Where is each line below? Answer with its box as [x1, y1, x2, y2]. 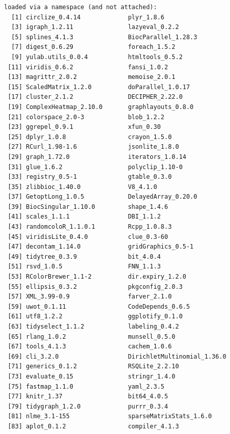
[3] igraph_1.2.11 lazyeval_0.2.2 [11, 23, 179, 31]
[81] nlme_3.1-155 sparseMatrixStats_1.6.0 [8, 413, 212, 420]
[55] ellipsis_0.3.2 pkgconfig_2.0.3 [8, 283, 183, 290]
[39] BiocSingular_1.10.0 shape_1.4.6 [8, 203, 168, 210]
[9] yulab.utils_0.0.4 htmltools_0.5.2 [11, 53, 183, 61]
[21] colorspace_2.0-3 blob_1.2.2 [8, 113, 164, 121]
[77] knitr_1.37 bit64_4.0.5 [8, 393, 168, 400]
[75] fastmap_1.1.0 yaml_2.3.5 [8, 383, 164, 390]
